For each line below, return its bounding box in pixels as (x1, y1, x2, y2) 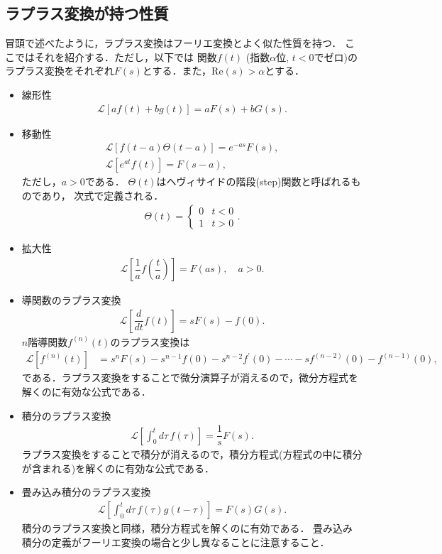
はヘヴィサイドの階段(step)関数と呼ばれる (156, 174, 351, 189)
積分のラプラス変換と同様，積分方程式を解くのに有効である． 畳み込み (21, 521, 353, 536)
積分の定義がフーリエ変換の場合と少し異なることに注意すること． (21, 534, 330, 549)
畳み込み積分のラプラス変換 (21, 484, 151, 499)
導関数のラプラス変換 (21, 293, 121, 308)
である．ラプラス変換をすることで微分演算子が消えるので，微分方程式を (21, 370, 358, 385)
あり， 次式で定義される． (41, 188, 164, 202)
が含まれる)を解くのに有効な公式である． (21, 460, 215, 475)
